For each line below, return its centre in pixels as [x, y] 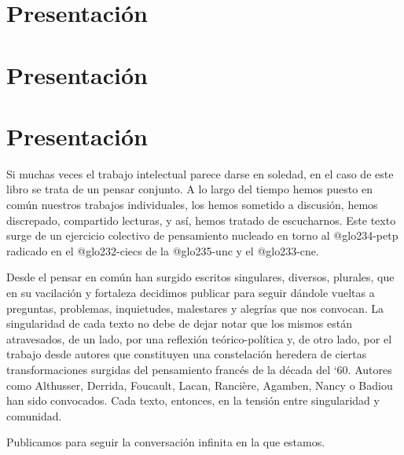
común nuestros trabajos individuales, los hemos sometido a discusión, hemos [192, 205]
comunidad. [34, 415]
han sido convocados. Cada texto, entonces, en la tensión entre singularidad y [193, 400]
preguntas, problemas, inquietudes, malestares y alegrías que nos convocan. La [195, 308]
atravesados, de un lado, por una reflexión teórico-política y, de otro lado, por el [199, 338]
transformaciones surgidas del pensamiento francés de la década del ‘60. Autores [199, 369]
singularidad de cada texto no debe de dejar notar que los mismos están [179, 323]
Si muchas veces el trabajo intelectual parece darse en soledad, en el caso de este [200, 173]
